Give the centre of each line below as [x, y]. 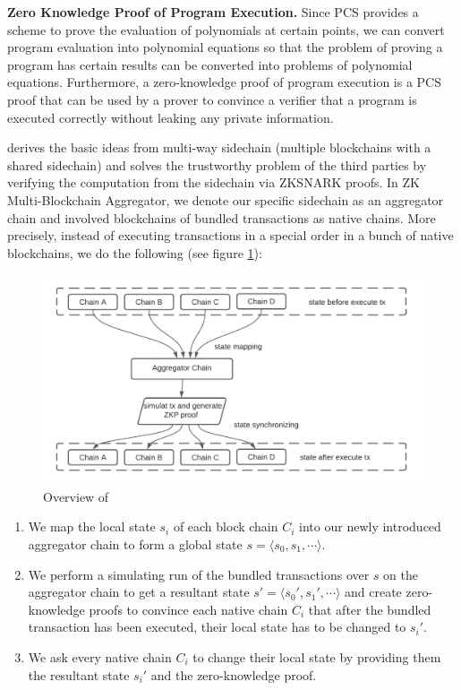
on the [401, 574]
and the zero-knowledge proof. [234, 674]
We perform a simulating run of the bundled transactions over [199, 574]
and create [373, 592]
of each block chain [226, 526]
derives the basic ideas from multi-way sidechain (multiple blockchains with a [219, 147]
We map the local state [92, 526]
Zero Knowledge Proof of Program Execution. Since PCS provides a [213, 12]
